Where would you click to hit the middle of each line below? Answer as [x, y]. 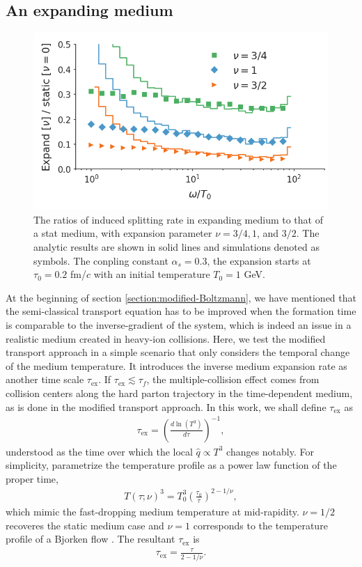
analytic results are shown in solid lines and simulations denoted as [176, 247]
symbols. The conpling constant [101, 260]
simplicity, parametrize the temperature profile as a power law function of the [171, 465]
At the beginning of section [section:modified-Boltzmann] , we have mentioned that [181, 297]
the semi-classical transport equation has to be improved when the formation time [181, 311]
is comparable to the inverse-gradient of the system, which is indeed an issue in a [179, 325]
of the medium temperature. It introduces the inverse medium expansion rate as [176, 365]
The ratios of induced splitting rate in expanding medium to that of [178, 219]
